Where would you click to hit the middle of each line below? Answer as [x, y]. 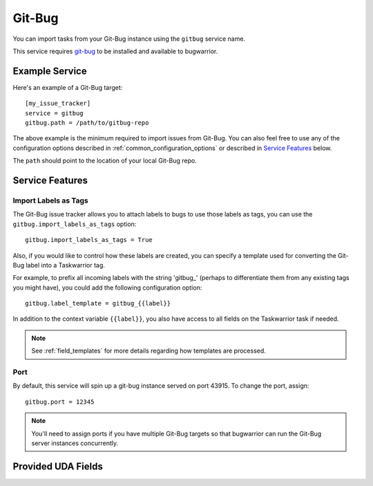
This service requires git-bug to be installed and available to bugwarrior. [115, 51]
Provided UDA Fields [58, 466]
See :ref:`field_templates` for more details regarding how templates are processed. [149, 351]
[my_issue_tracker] [58, 103]
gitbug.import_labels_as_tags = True [89, 240]
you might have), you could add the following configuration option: [107, 288]
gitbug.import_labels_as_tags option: [75, 224]
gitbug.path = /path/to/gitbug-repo [87, 123]
